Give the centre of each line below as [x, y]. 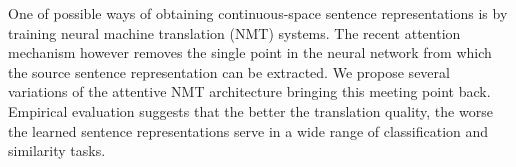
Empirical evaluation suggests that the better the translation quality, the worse [250, 110]
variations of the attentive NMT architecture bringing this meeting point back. [249, 91]
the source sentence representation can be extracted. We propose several [229, 71]
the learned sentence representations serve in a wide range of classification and [248, 130]
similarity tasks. [57, 150]
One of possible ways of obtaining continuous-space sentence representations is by [258, 13]
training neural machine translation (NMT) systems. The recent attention [234, 32]
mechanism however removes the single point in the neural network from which [250, 52]
